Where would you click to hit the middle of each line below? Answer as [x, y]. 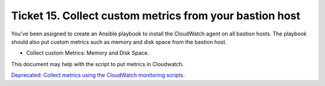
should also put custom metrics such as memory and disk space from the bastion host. [119, 41]
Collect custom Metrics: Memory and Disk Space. [88, 53]
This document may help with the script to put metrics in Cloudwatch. [97, 64]
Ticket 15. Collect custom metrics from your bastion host [156, 16]
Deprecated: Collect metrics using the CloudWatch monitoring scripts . [98, 75]
